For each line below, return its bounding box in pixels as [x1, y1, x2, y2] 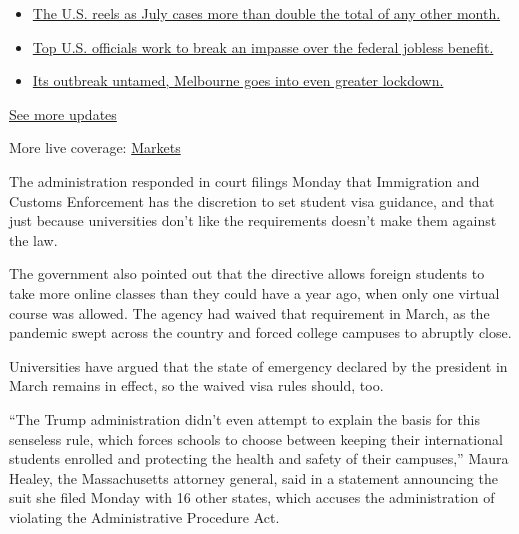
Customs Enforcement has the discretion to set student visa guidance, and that [9, 190, 495, 211]
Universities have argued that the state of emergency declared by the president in [9, 355, 508, 376]
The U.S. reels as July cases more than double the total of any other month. [32, 3, 501, 23]
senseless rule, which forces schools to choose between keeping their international [9, 428, 503, 449]
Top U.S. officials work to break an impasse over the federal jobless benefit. [32, 36, 494, 57]
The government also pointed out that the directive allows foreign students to [9, 263, 485, 284]
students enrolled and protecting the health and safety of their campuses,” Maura [9, 448, 509, 469]
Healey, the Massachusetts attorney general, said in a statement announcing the [9, 467, 498, 488]
